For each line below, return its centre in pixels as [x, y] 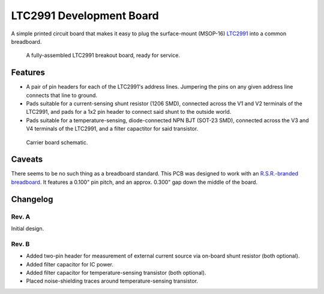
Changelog [32, 199]
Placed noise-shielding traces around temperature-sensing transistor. [112, 281]
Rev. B [20, 244]
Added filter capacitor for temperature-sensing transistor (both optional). [116, 272]
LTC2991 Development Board [85, 16]
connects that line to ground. [62, 95]
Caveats [27, 160]
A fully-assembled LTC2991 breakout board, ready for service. [103, 55]
